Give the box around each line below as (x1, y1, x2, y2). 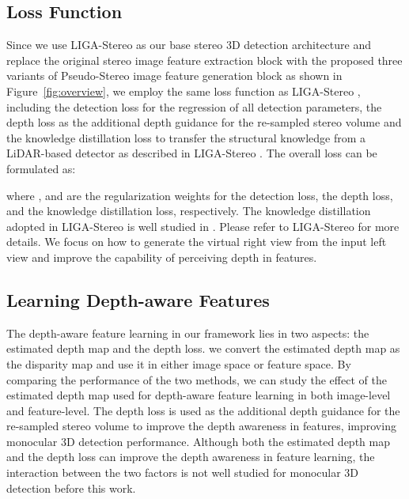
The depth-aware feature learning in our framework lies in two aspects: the (6, 324, 369, 341)
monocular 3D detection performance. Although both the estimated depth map (6, 433, 390, 449)
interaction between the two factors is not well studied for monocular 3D (6, 464, 359, 481)
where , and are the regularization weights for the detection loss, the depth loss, (6, 187, 393, 203)
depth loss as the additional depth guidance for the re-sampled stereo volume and (6, 114, 402, 130)
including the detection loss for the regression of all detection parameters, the (6, 98, 382, 115)
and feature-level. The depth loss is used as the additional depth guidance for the (6, 402, 400, 418)
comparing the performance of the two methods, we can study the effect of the (6, 371, 387, 387)
